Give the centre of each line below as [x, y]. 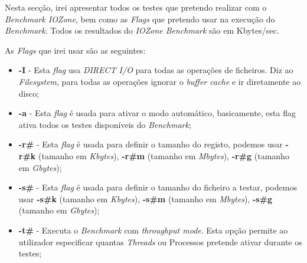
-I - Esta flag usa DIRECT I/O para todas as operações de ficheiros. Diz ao [156, 70]
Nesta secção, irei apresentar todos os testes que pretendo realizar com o [136, 7]
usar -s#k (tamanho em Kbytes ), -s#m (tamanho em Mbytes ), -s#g [146, 198]
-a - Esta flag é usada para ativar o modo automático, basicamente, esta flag [157, 113]
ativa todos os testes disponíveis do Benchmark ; [105, 124]
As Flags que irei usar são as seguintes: [75, 50]
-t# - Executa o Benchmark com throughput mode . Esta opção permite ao [153, 230]
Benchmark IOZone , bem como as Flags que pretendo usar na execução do [140, 19]
